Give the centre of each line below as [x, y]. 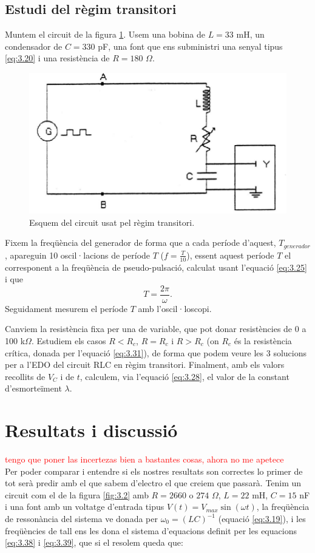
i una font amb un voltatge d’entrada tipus [85, 507]
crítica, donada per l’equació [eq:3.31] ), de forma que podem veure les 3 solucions [156, 352]
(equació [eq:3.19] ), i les [262, 519]
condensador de [34, 46]
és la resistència [263, 340]
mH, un [250, 34]
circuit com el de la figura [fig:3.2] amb [77, 494]
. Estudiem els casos [69, 340]
